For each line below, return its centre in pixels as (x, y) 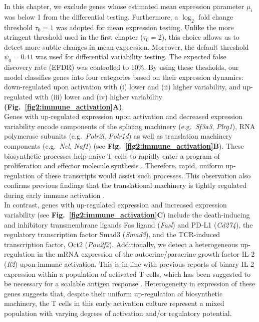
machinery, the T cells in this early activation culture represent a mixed (114, 303)
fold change (216, 16)
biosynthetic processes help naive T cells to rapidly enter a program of (112, 155)
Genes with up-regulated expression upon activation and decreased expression (123, 116)
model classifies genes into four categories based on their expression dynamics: (124, 77)
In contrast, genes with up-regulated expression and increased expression (115, 205)
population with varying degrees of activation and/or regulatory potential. (118, 313)
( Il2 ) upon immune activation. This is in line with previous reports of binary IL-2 (129, 264)
